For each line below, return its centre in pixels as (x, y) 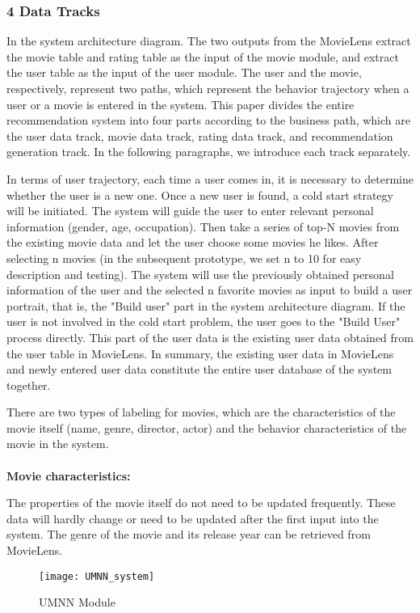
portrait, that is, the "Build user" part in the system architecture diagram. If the (206, 305)
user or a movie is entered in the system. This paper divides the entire (181, 104)
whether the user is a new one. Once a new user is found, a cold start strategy (200, 194)
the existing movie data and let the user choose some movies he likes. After (193, 242)
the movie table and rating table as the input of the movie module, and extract (203, 56)
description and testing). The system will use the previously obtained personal (200, 274)
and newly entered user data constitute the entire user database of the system (199, 369)
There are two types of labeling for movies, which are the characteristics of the (201, 412)
